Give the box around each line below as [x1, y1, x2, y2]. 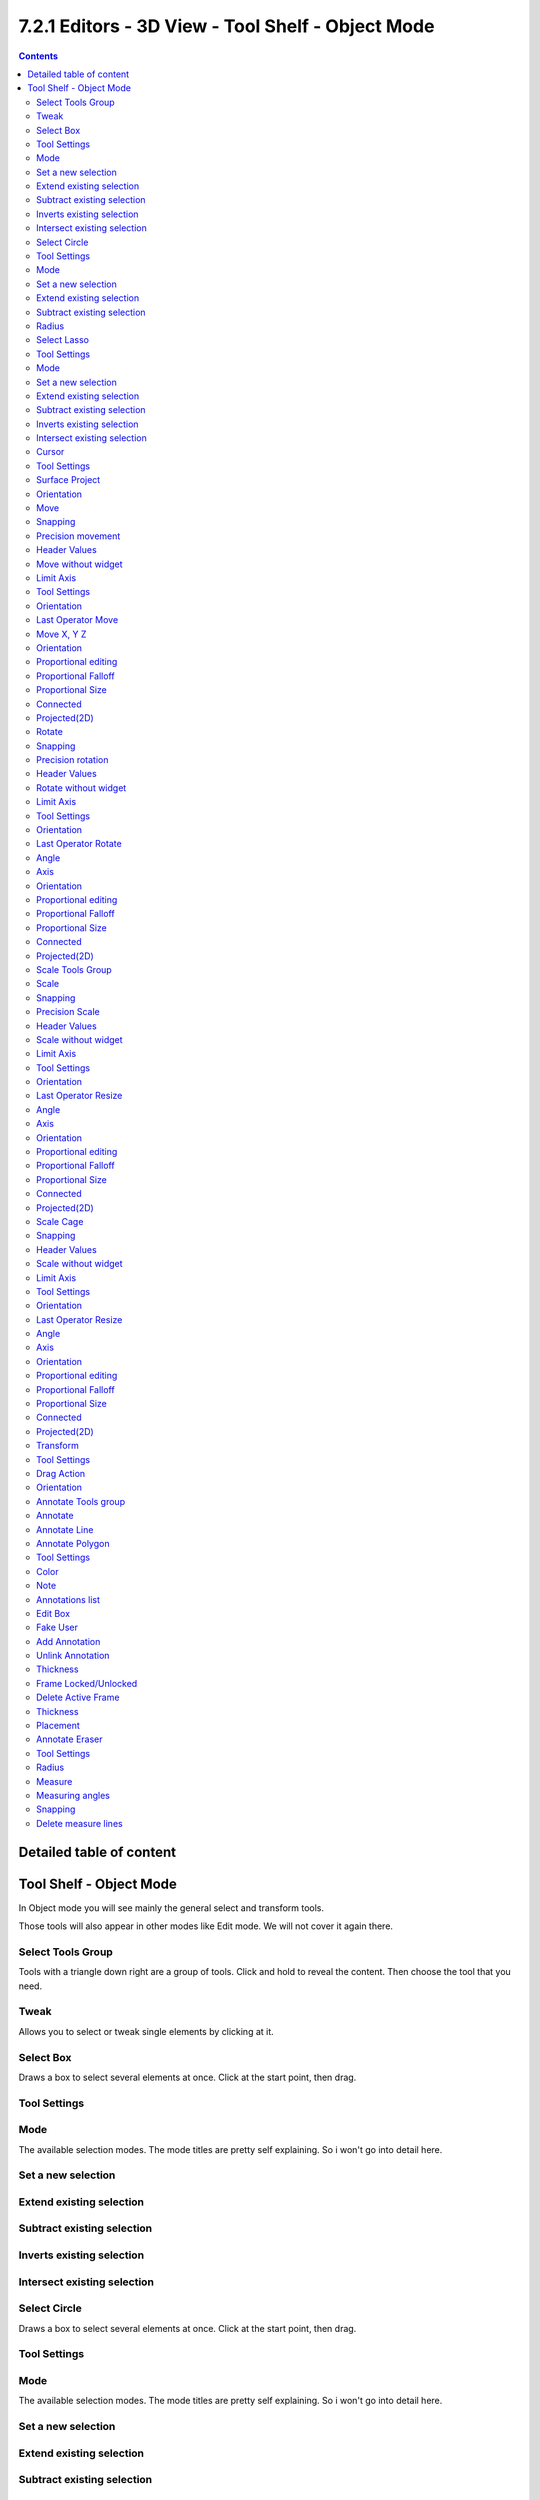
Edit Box [36, 1607, 70, 1619]
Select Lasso [36, 334, 90, 346]
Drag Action [36, 1468, 86, 1479]
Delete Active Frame [36, 1691, 120, 1704]
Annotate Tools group [36, 1495, 125, 1507]
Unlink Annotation [36, 1650, 110, 1662]
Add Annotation [36, 1635, 101, 1647]
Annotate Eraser [36, 1733, 104, 1745]
